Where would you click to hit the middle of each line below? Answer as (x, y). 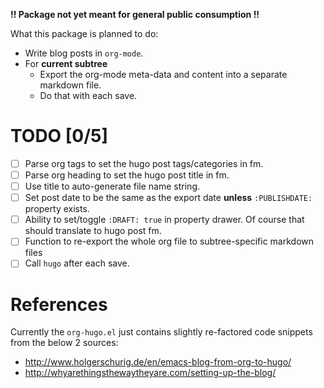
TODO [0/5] (59, 136)
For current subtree (66, 63)
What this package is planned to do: (84, 33)
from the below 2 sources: (64, 343)
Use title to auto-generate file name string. (112, 186)
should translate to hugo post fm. (93, 231)
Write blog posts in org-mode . (84, 53)
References (59, 304)
